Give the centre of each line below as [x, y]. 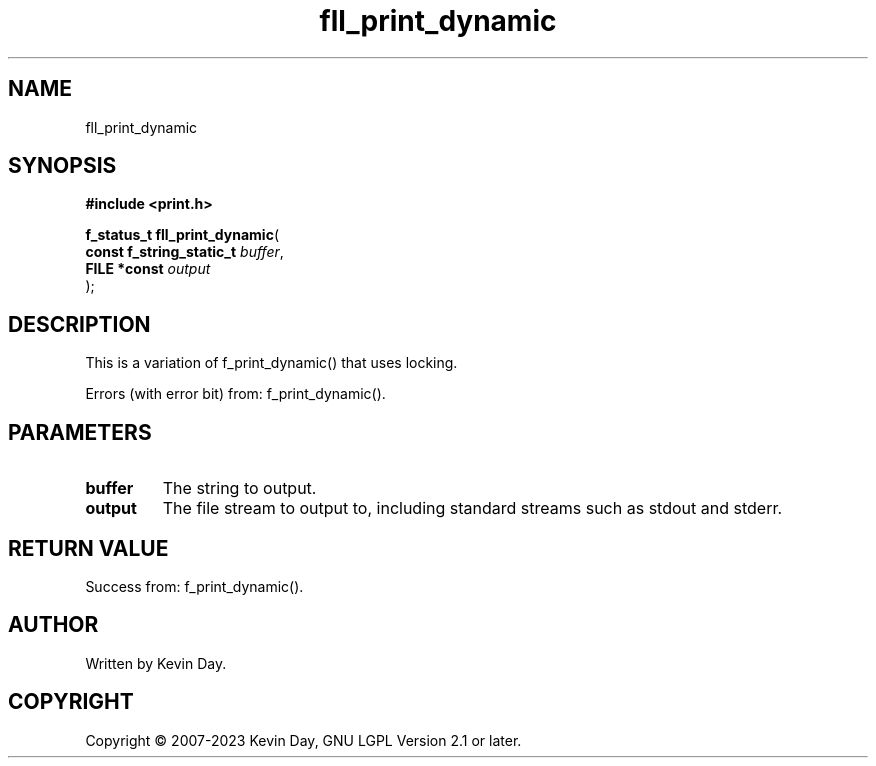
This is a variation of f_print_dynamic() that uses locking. [271, 363]
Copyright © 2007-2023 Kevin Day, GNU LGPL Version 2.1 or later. [303, 740]
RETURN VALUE [88, 548]
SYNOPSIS [62, 166]
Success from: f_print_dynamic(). [194, 586]
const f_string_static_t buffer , [184, 252]
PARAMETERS [80, 432]
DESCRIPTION [79, 324]
